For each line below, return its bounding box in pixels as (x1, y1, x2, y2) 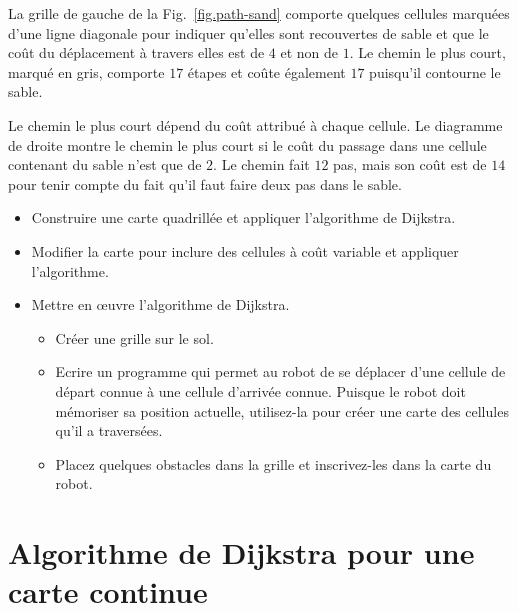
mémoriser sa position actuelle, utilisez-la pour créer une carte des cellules (55, 400, 509, 421)
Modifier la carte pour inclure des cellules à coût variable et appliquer (31, 240, 459, 261)
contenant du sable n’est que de (8, 154, 202, 175)
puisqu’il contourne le (369, 61, 501, 82)
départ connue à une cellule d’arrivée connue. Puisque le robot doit (55, 380, 466, 401)
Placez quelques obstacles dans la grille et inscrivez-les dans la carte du (55, 453, 492, 474)
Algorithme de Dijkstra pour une (8, 532, 475, 573)
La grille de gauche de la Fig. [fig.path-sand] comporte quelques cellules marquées (8, 3, 510, 23)
